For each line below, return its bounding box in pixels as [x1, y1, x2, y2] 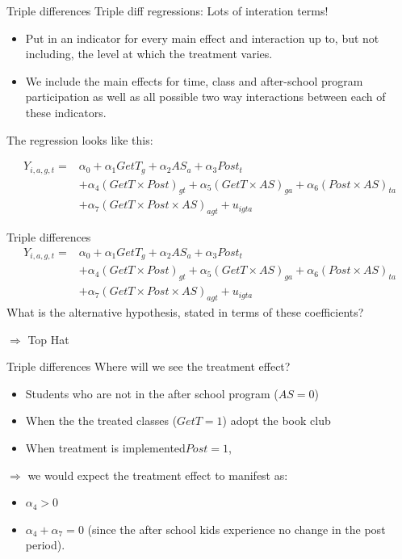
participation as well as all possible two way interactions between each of [25, 88, 386, 105]
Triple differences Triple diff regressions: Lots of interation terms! [6, 2, 329, 19]
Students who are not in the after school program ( [25, 385, 278, 401]
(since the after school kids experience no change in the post [87, 520, 386, 537]
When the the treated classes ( [25, 412, 178, 429]
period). [25, 536, 65, 553]
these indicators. [25, 103, 107, 120]
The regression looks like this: [6, 131, 153, 148]
